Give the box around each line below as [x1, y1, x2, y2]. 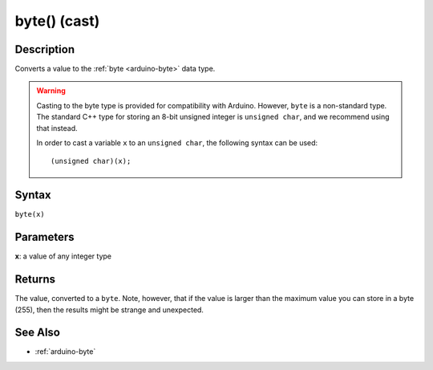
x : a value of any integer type [14, 251, 112, 261]
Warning [36, 86, 66, 96]
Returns [14, 273, 56, 287]
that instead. [36, 123, 78, 132]
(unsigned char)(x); [51, 157, 132, 166]
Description [14, 43, 75, 56]
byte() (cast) [14, 12, 100, 30]
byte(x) [14, 209, 46, 219]
